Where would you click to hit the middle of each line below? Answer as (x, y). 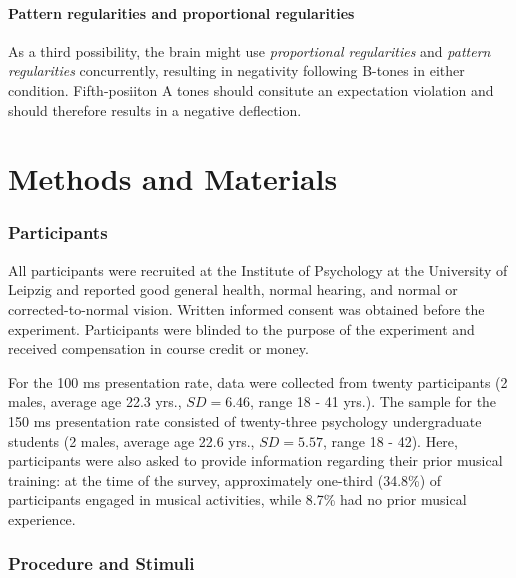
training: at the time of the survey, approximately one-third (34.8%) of (225, 479)
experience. (42, 518)
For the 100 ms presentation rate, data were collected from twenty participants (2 (258, 381)
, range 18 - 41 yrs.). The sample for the (373, 401)
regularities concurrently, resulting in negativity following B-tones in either (236, 70)
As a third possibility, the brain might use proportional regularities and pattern (249, 50)
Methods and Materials (173, 178)
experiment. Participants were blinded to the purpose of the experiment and (241, 328)
